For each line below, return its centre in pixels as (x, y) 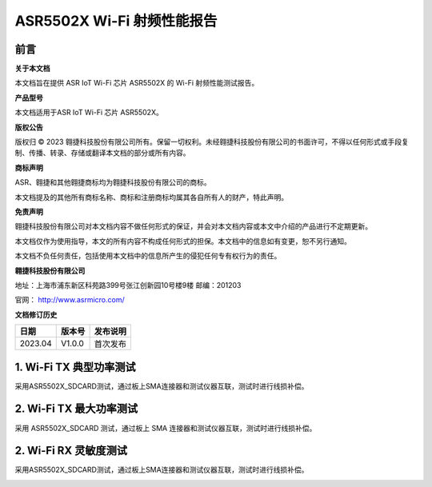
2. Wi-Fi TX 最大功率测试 (76, 409)
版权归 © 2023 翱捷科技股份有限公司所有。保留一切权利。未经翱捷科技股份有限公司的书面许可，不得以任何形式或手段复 (212, 142)
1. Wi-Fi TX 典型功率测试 (75, 367)
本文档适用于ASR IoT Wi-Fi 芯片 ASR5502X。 (89, 113)
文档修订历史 (36, 314)
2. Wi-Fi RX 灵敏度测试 (71, 451)
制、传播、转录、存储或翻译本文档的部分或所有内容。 (102, 153)
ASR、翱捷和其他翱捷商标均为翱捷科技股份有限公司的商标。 (113, 182)
